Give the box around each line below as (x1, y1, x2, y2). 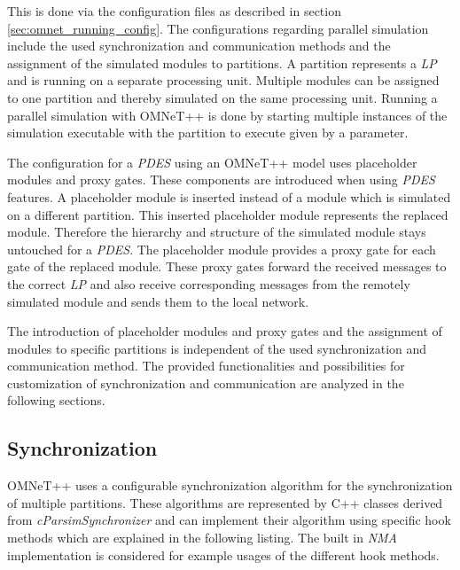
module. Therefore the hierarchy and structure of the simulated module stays (7, 223, 426, 241)
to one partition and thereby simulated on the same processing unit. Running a (7, 88, 438, 106)
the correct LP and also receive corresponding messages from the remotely (7, 274, 410, 293)
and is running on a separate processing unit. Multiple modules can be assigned (7, 71, 440, 90)
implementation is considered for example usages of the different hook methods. (7, 545, 440, 564)
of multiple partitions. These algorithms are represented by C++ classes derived (7, 493, 443, 511)
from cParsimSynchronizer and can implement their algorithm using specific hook (7, 511, 451, 529)
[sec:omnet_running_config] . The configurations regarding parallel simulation (7, 19, 429, 37)
